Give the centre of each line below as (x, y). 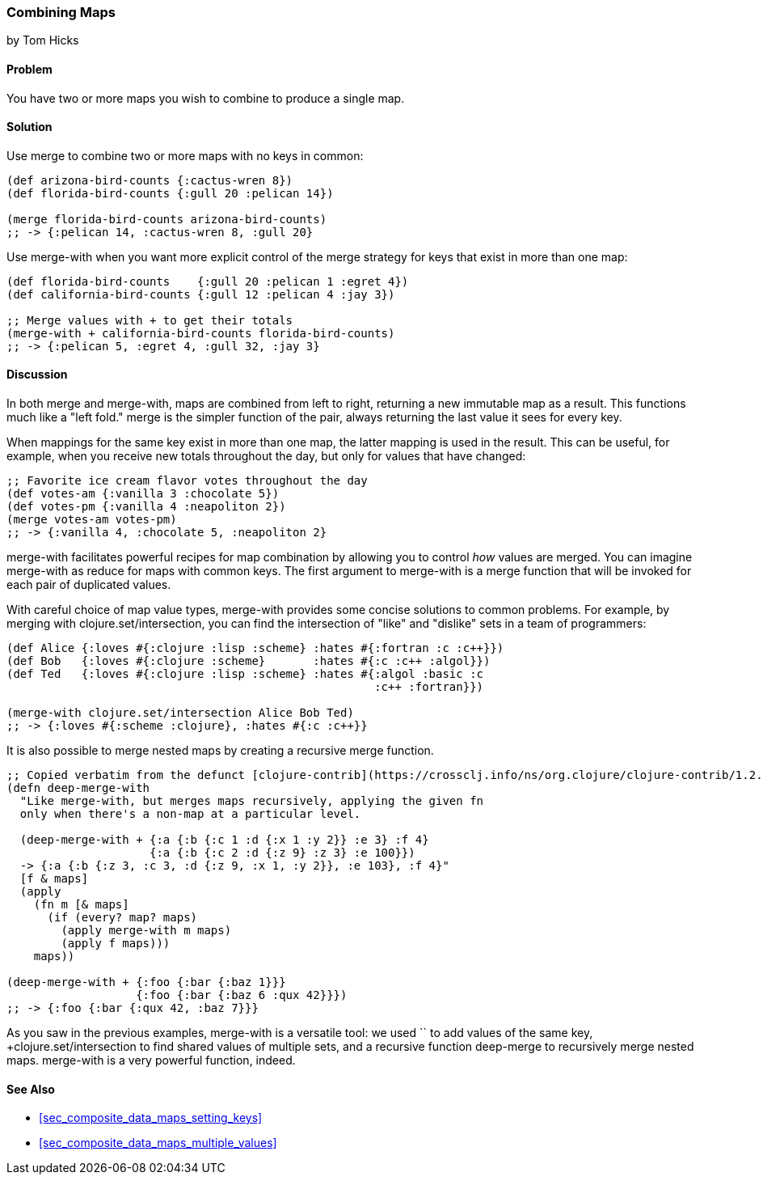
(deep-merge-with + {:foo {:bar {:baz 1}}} (146, 982)
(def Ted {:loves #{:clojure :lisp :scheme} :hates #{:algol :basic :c (245, 674)
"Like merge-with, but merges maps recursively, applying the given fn (252, 801)
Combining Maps (61, 12)
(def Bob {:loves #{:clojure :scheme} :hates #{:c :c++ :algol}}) (249, 661)
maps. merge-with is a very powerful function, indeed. (151, 1060)
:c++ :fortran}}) (429, 687)
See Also (31, 1089)
